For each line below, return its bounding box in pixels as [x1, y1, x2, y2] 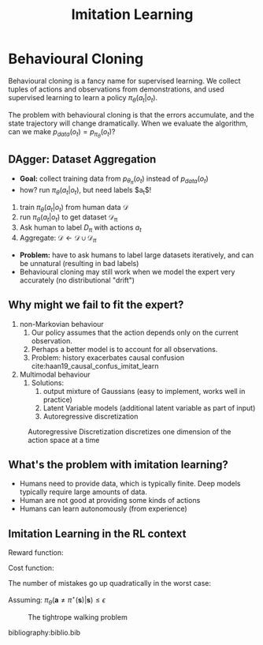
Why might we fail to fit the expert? [8, 298, 184, 312]
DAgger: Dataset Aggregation [8, 152, 157, 167]
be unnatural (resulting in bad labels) [19, 258, 139, 268]
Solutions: [31, 377, 65, 388]
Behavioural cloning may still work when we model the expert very [19, 267, 235, 276]
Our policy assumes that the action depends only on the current [31, 328, 239, 337]
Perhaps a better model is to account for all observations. [31, 344, 218, 354]
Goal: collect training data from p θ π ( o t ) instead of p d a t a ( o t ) [19, 174, 209, 186]
